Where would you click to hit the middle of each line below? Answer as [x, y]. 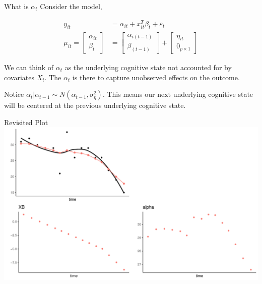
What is [16, 6]
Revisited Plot [26, 122]
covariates [19, 77]
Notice [14, 94]
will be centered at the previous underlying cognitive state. [95, 105]
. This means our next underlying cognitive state [178, 94]
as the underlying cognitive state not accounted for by [148, 67]
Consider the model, [71, 6]
